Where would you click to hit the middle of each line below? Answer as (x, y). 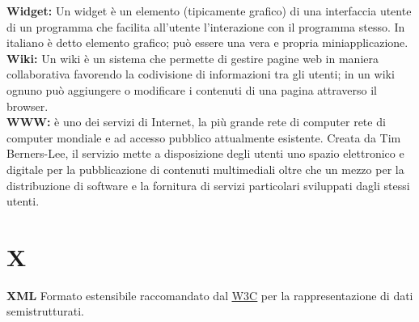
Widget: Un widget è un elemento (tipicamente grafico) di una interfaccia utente (209, 11)
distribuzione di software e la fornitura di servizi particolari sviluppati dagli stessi (208, 185)
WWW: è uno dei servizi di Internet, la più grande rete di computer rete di (196, 122)
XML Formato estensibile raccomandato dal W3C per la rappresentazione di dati (210, 295)
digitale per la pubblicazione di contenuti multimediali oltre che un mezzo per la (205, 169)
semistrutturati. (45, 311)
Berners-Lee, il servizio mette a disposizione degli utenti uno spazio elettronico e (205, 153)
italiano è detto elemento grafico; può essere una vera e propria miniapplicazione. (207, 42)
